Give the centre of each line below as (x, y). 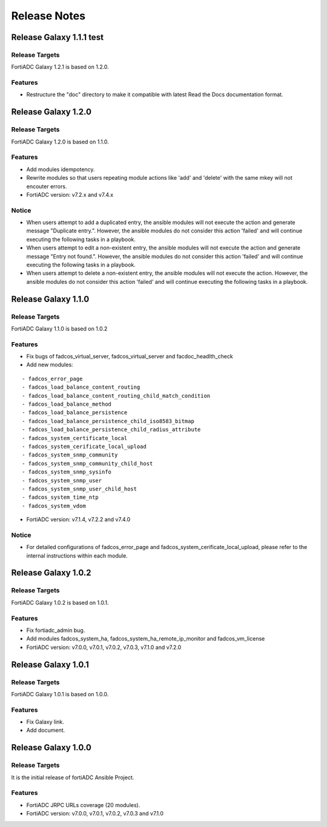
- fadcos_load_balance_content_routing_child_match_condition (116, 396)
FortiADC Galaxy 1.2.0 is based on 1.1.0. (60, 142)
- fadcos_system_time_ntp (61, 497)
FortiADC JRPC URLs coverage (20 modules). (83, 805)
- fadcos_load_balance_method (67, 404)
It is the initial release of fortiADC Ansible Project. (73, 777)
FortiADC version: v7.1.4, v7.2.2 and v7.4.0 (78, 519)
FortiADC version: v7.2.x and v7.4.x (70, 194)
